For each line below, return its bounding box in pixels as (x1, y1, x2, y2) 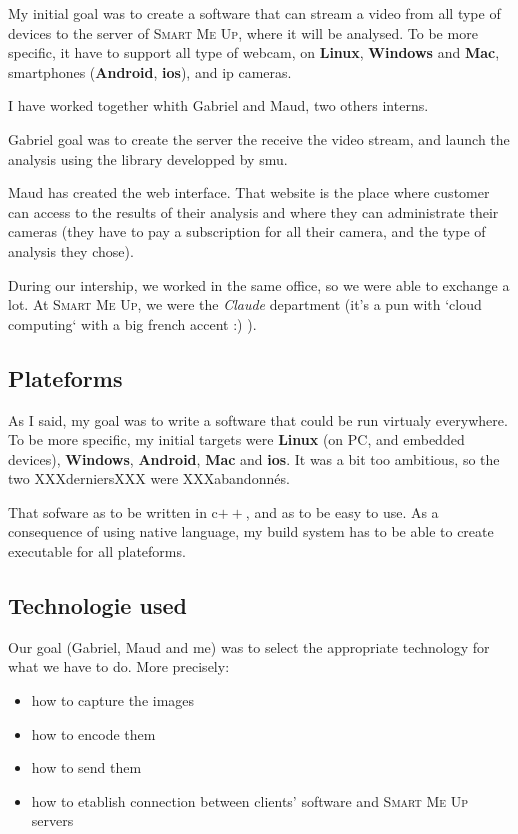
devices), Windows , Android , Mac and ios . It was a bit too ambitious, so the (8, 448, 500, 469)
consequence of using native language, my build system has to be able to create (8, 521, 494, 542)
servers (31, 810, 74, 831)
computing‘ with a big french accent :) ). (8, 313, 257, 334)
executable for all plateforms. (8, 541, 186, 562)
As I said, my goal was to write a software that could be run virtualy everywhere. (8, 409, 508, 430)
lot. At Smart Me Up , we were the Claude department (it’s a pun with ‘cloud (8, 294, 482, 315)
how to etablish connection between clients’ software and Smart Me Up (31, 790, 469, 811)
